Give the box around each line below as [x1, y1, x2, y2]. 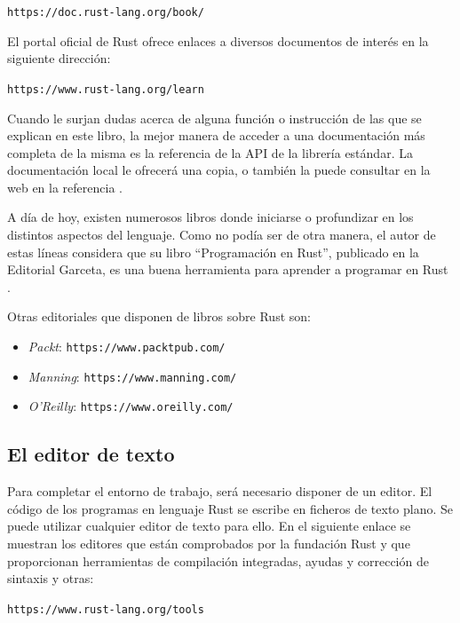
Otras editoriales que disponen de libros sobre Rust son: [7, 307, 311, 326]
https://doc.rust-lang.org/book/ [7, 6, 204, 19]
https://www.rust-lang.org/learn [7, 83, 204, 96]
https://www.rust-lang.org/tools [7, 603, 204, 616]
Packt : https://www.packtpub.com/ [28, 337, 226, 356]
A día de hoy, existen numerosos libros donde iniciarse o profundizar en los [7, 208, 414, 226]
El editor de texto [7, 440, 175, 468]
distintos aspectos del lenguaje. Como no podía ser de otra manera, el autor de [7, 225, 436, 244]
